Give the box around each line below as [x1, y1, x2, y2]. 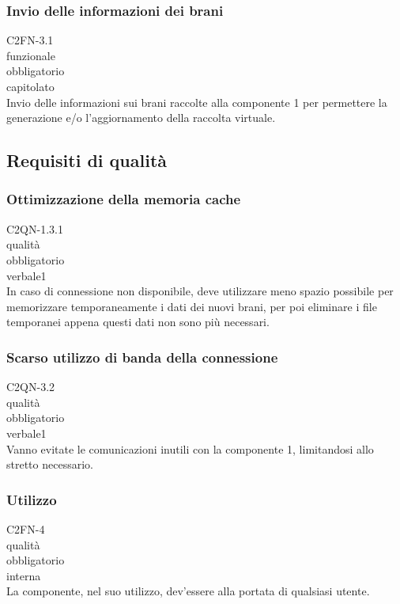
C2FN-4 [6, 520, 45, 537]
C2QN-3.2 [6, 378, 55, 395]
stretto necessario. [6, 456, 93, 473]
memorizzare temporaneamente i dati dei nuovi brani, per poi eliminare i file [6, 298, 377, 314]
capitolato [6, 78, 55, 94]
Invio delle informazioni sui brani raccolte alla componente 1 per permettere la [6, 93, 387, 110]
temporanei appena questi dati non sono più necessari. [6, 313, 270, 330]
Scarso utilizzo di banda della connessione [6, 347, 278, 367]
